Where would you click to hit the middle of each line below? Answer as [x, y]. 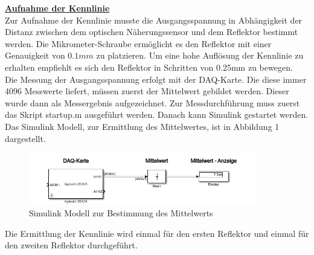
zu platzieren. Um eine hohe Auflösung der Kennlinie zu [200, 55]
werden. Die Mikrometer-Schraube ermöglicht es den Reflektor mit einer [138, 43]
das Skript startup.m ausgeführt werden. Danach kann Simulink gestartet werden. [157, 115]
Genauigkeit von [35, 55]
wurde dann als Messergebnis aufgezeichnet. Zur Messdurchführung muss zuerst [152, 102]
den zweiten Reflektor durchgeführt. [71, 245]
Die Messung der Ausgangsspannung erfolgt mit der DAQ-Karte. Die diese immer [156, 79]
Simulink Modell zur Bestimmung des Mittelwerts [121, 212]
